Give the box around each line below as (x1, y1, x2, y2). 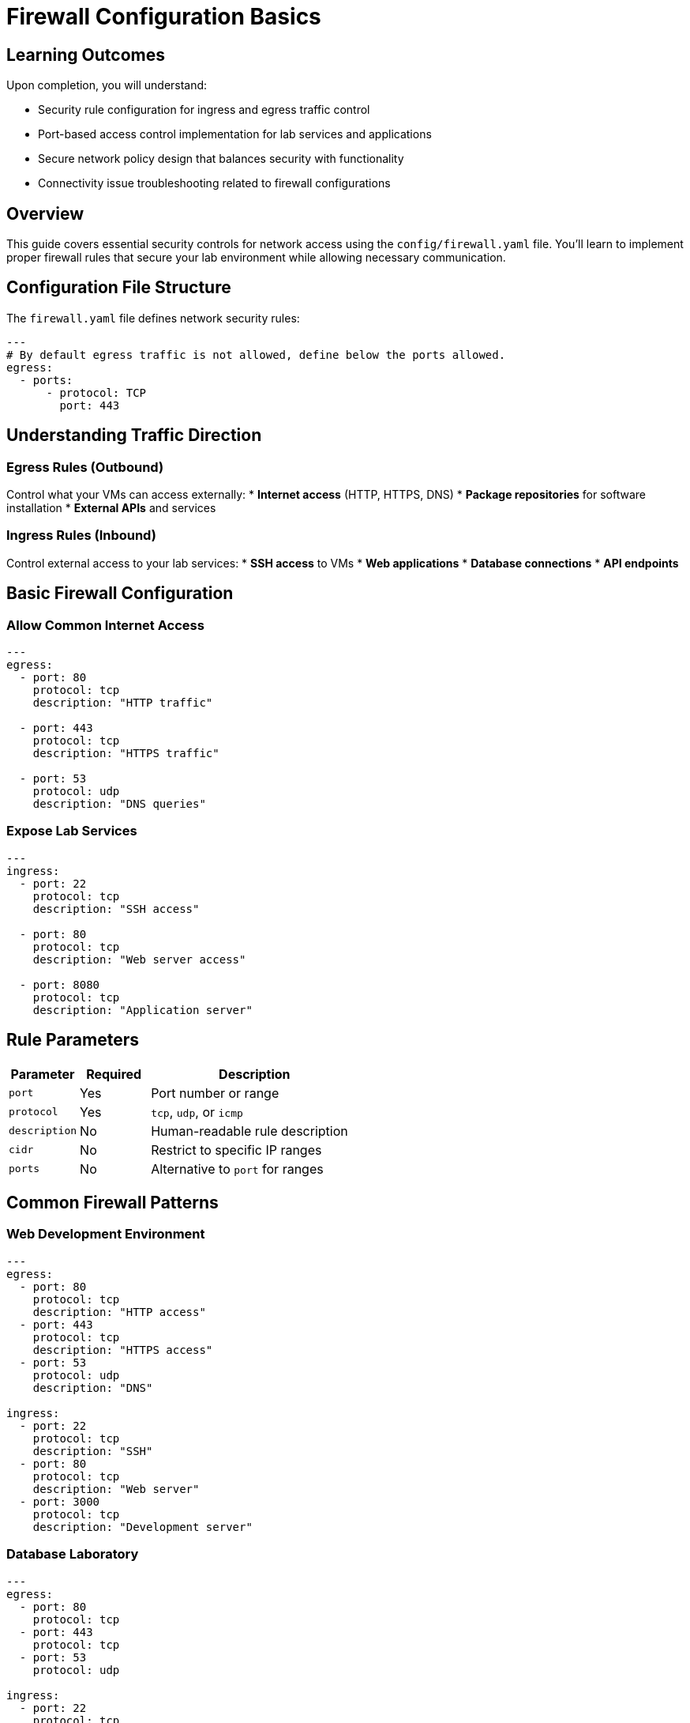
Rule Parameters (6, 1030, 140, 1050)
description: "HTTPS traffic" (32, 747, 219, 760)
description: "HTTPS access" (32, 1343, 213, 1356)
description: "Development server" (32, 1520, 253, 1533)
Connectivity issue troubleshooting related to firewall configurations (38, 176, 391, 190)
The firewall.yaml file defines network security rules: (6, 311, 300, 325)
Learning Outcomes (6, 44, 165, 65)
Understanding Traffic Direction (6, 425, 262, 446)
